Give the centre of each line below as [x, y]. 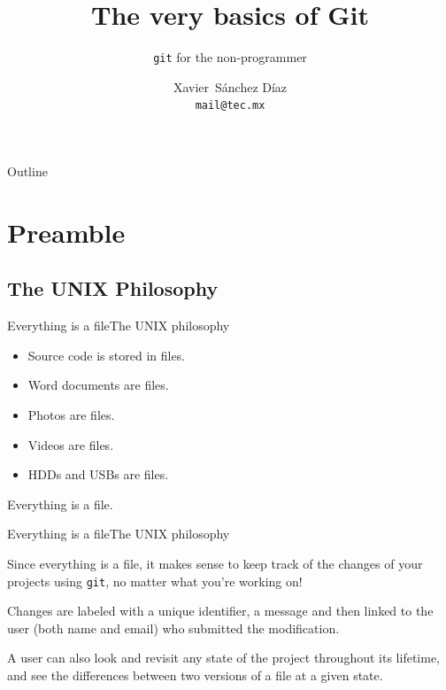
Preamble [66, 232]
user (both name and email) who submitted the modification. [173, 628]
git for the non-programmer [230, 57]
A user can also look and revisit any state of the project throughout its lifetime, [223, 658]
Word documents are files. [98, 385]
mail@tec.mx [230, 106]
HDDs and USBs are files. [98, 474]
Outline [27, 171]
